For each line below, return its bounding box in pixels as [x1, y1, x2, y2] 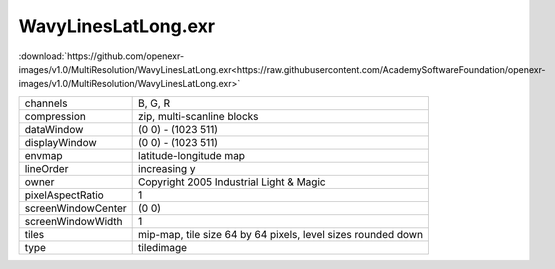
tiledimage [138, 240, 188, 254]
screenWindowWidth [24, 214, 124, 228]
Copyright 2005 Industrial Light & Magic [138, 175, 326, 189]
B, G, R [138, 96, 170, 110]
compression [24, 109, 87, 123]
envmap [24, 148, 64, 162]
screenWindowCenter [24, 201, 127, 215]
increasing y [138, 161, 196, 175]
